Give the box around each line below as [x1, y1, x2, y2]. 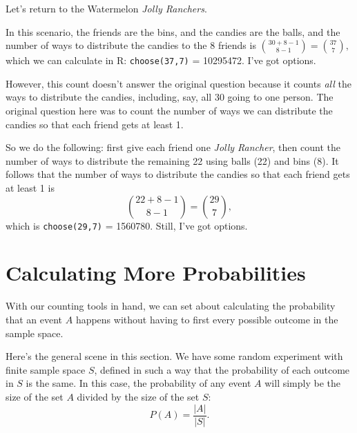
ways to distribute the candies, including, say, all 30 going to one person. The [6, 90, 334, 104]
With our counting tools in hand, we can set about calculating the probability [6, 299, 336, 313]
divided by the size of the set [77, 389, 200, 403]
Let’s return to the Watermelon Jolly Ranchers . [6, 1, 207, 15]
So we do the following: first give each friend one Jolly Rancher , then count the [6, 140, 340, 154]
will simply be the [264, 376, 341, 390]
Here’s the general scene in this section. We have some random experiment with [6, 349, 343, 363]
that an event [6, 312, 63, 326]
